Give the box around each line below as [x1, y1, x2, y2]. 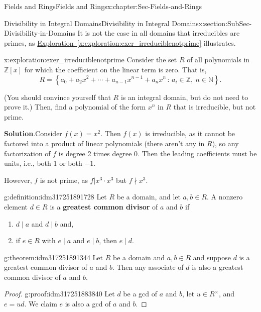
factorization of [4, 148, 51, 158]
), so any [212, 138, 239, 148]
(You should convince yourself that [4, 91, 111, 102]
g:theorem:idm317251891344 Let [4, 252, 103, 262]
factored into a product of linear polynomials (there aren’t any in [4, 138, 205, 148]
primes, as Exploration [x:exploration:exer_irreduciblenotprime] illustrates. [4, 37, 236, 48]
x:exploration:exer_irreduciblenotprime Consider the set [4, 54, 177, 65]
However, [4, 174, 32, 185]
